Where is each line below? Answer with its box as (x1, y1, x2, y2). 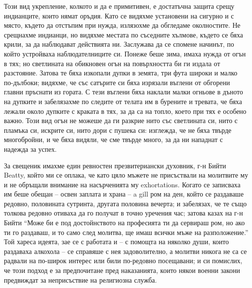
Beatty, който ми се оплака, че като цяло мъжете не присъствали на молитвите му (4, 170, 248, 180)
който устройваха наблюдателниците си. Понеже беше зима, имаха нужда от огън (4, 48, 246, 58)
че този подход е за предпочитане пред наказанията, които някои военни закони (4, 265, 240, 275)
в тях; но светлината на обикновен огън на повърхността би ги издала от (4, 58, 220, 68)
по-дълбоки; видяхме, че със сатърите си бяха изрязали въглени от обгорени (4, 77, 230, 87)
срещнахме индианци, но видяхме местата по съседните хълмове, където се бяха (4, 29, 243, 39)
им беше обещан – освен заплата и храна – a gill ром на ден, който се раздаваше (4, 189, 244, 199)
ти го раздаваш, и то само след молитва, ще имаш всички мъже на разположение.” (4, 227, 249, 237)
